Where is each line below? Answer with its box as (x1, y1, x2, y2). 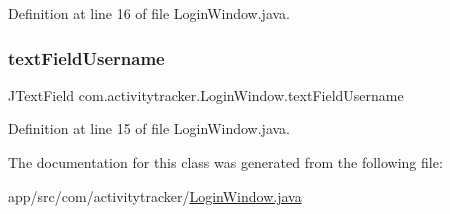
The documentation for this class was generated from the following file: (8, 152, 443, 172)
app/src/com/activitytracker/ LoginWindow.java (8, 185, 302, 206)
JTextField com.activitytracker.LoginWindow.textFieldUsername (8, 84, 404, 105)
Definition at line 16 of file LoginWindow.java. (8, 3, 290, 23)
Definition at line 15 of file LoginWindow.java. (8, 118, 290, 139)
